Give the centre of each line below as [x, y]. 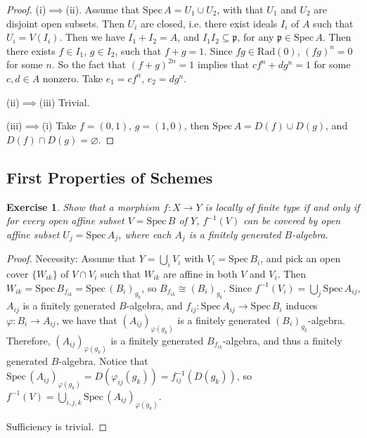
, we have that [86, 320]
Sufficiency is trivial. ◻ [57, 426]
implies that [224, 64]
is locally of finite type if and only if [282, 206]
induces [302, 305]
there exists [31, 50]
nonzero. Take [73, 78]
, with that [240, 9]
